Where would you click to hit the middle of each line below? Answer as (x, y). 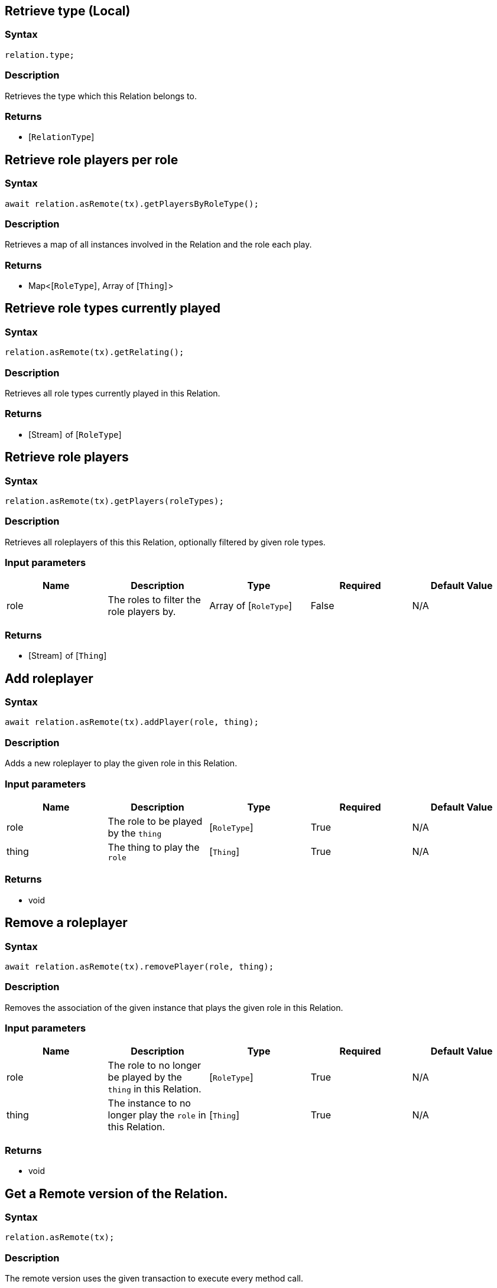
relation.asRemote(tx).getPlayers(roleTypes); (114, 501)
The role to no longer (155, 1066)
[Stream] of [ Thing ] (68, 656)
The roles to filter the (154, 600)
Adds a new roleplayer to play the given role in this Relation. (121, 763)
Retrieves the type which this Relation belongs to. (101, 96)
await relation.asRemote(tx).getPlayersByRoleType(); (132, 204)
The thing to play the (154, 847)
